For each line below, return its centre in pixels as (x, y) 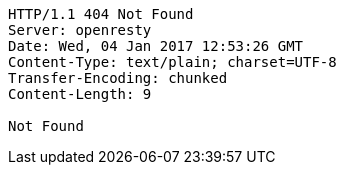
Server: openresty (80, 30)
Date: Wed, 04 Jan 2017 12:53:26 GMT (156, 46)
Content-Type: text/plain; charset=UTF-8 (172, 62)
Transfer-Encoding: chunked (118, 78)
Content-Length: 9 (80, 94)
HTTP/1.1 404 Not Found (101, 14)
